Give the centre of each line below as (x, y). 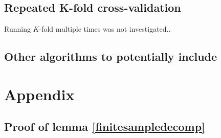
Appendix (39, 94)
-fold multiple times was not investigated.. (105, 29)
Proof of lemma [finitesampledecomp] (105, 126)
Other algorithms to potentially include (111, 56)
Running (17, 29)
